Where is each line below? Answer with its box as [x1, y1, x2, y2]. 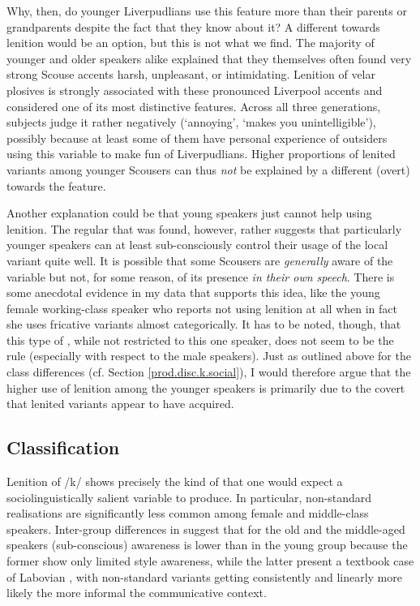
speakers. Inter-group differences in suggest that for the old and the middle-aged [6, 520, 405, 537]
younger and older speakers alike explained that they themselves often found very [6, 49, 412, 67]
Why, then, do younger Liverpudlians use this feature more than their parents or [6, 2, 407, 19]
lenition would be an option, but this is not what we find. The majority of [6, 34, 375, 51]
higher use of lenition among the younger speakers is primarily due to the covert [6, 379, 405, 396]
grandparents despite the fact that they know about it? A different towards [6, 18, 380, 35]
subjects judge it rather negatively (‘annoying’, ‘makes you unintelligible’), [6, 114, 376, 131]
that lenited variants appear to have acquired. [6, 395, 234, 412]
